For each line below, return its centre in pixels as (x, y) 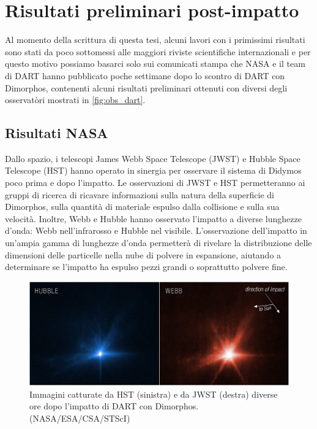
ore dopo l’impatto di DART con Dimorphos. (114, 406)
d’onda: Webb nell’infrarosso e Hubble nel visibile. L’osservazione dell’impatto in (156, 230)
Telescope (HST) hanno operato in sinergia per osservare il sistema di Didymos (153, 170)
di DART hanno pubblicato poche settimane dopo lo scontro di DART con (145, 75)
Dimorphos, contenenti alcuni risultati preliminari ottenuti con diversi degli (146, 87)
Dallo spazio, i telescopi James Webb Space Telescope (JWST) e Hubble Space (153, 158)
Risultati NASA (57, 133)
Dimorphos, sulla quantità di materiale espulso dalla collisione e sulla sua (142, 207)
